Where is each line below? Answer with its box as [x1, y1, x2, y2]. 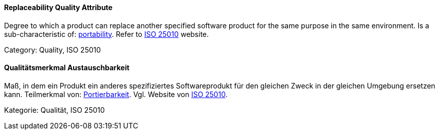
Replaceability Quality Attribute [4, 3, 113, 12]
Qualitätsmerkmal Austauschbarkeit [4, 63, 130, 72]
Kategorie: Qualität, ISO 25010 [4, 105, 105, 114]
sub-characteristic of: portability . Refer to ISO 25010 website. [4, 29, 209, 38]
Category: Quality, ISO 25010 [4, 45, 101, 54]
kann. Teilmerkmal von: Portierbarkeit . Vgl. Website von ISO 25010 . [4, 90, 228, 99]
